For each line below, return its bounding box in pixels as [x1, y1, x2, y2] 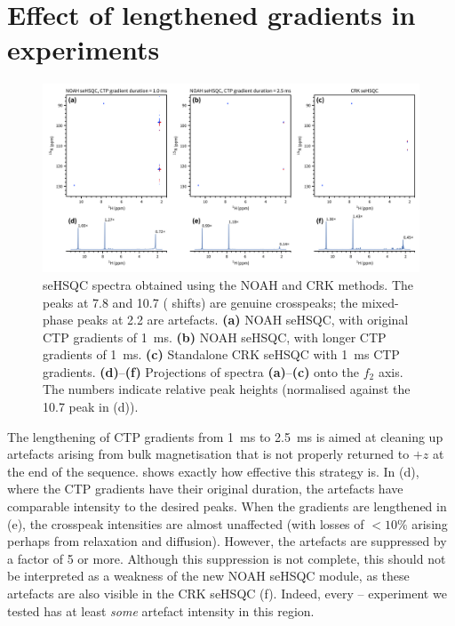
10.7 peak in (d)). [43, 397, 139, 416]
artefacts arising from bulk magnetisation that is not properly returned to [7, 445, 410, 463]
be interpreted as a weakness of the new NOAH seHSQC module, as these [7, 566, 410, 585]
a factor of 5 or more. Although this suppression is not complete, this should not [7, 549, 446, 567]
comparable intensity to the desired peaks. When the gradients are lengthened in [7, 497, 447, 516]
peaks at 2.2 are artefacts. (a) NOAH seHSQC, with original [76, 310, 409, 329]
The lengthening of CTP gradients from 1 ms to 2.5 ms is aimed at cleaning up [7, 427, 443, 445]
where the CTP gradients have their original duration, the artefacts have [7, 479, 403, 498]
